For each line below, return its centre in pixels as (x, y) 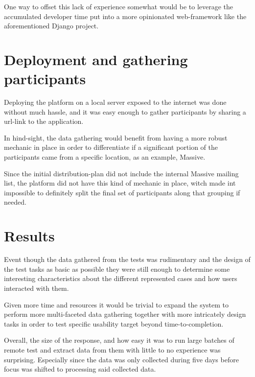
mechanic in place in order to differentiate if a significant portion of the (111, 147)
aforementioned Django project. (51, 26)
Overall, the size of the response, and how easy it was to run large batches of (119, 340)
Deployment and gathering (96, 59)
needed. (15, 202)
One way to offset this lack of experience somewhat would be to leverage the (119, 6)
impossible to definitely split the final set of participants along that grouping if (122, 192)
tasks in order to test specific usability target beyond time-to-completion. (114, 323)
